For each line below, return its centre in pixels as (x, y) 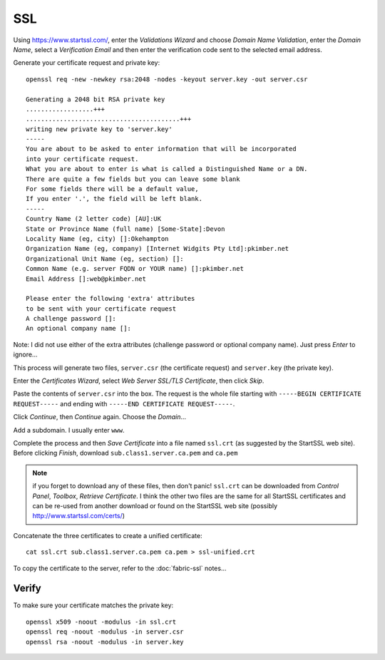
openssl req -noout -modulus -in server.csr (105, 632)
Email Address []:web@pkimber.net (86, 279)
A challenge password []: (71, 319)
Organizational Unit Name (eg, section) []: (105, 259)
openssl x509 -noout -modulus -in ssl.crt (101, 622)
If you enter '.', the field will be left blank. (114, 199)
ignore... (25, 355)
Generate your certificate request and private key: (87, 63)
